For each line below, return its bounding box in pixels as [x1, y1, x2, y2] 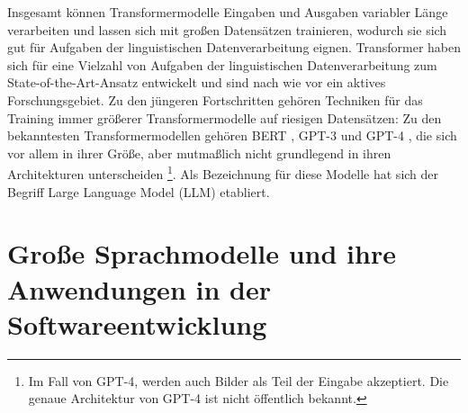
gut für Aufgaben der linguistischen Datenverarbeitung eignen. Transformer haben [7, 38, 461, 57]
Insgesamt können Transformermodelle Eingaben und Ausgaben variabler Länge [7, 3, 448, 21]
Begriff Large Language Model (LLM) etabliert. [7, 182, 270, 201]
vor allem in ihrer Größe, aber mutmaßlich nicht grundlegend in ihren [7, 143, 391, 162]
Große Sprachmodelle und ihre [7, 235, 396, 272]
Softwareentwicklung [7, 305, 267, 342]
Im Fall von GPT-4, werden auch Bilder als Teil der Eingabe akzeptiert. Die [28, 371, 449, 390]
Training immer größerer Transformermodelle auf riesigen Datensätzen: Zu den [7, 108, 442, 127]
